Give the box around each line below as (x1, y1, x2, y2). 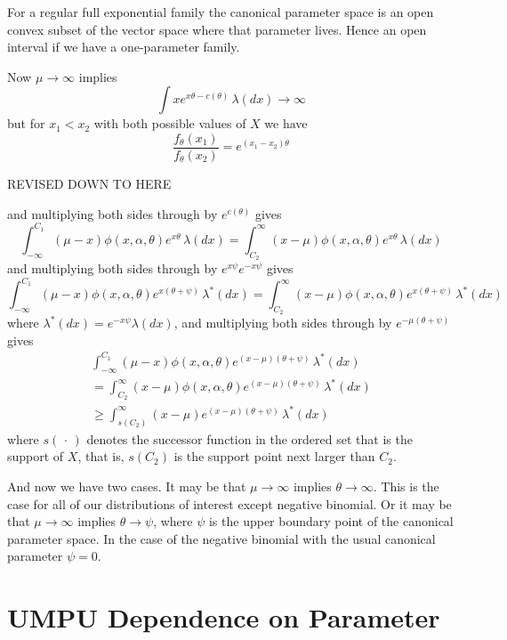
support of (7, 447, 64, 466)
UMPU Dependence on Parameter (7, 599, 440, 636)
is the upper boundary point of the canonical (208, 512, 454, 531)
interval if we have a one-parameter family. (7, 37, 240, 56)
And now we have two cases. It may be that (7, 477, 246, 496)
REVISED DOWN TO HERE (7, 174, 172, 193)
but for (7, 114, 45, 133)
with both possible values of (93, 114, 246, 133)
